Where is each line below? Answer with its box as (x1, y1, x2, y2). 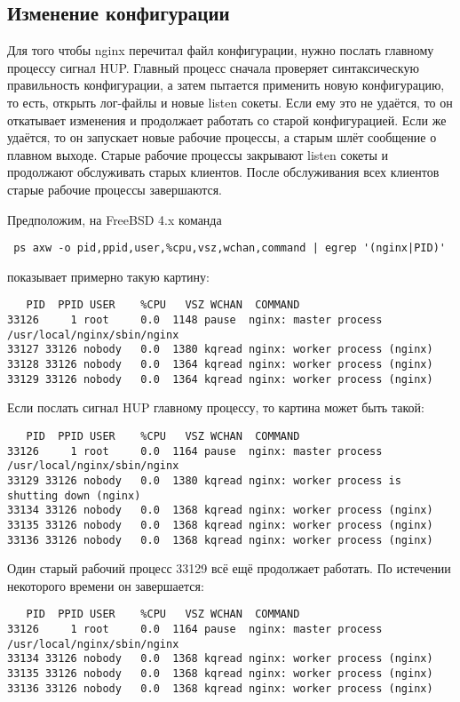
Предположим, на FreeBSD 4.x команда (7, 210, 222, 228)
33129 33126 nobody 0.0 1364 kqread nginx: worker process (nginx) (7, 372, 433, 386)
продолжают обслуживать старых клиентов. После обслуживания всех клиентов (7, 163, 440, 181)
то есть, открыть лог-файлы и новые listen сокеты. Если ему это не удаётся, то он (7, 92, 453, 111)
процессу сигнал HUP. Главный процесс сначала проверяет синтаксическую (7, 58, 419, 76)
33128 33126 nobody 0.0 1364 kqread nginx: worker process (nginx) (7, 358, 433, 371)
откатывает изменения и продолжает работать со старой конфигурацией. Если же (7, 110, 447, 129)
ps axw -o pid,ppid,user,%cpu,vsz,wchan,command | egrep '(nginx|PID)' (13, 242, 446, 255)
